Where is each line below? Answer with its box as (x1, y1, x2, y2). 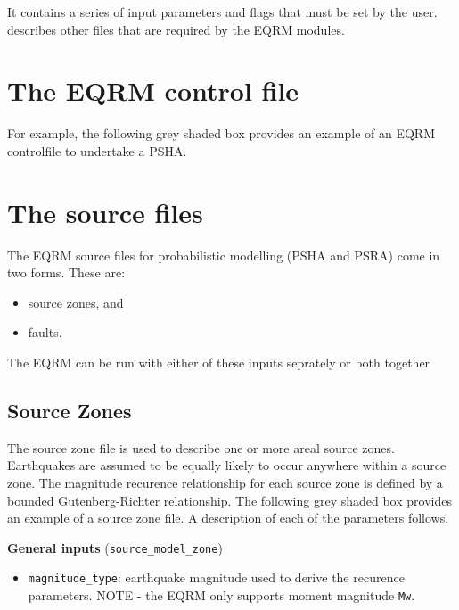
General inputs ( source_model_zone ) (7, 538, 223, 556)
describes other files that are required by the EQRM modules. (7, 20, 345, 38)
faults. (28, 323, 62, 342)
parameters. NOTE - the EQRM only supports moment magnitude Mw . (28, 586, 415, 605)
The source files (7, 194, 203, 230)
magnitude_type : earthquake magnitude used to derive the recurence (28, 568, 405, 587)
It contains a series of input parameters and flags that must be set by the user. (7, 3, 438, 21)
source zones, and (28, 293, 124, 311)
